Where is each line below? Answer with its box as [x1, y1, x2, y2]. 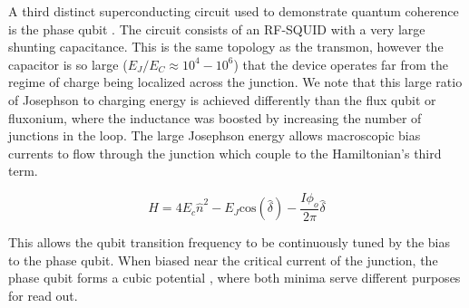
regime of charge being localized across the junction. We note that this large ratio [8, 72, 463, 91]
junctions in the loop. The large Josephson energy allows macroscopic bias [8, 126, 421, 145]
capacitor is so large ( [8, 54, 128, 73]
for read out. [8, 285, 78, 304]
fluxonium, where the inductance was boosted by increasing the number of [8, 108, 422, 127]
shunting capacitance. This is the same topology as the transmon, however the [8, 37, 444, 56]
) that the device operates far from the [233, 54, 449, 73]
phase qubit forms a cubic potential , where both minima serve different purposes [8, 268, 461, 287]
